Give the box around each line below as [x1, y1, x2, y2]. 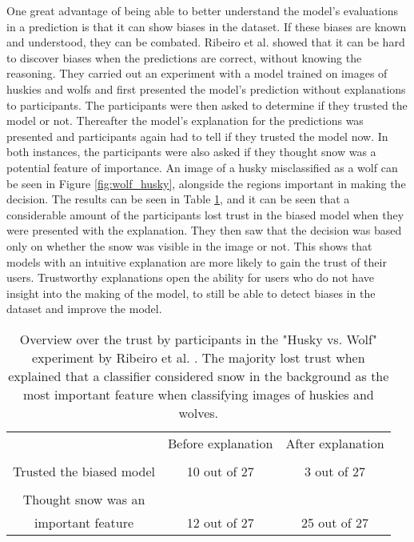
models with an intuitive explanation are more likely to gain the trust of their [6, 253, 387, 270]
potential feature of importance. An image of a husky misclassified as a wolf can [6, 159, 398, 175]
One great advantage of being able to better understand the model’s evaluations [6, 2, 398, 18]
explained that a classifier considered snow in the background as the [8, 366, 389, 385]
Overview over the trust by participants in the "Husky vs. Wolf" [19, 329, 377, 348]
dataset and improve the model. [6, 300, 162, 317]
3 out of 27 [305, 461, 366, 480]
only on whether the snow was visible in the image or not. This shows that [6, 237, 372, 254]
